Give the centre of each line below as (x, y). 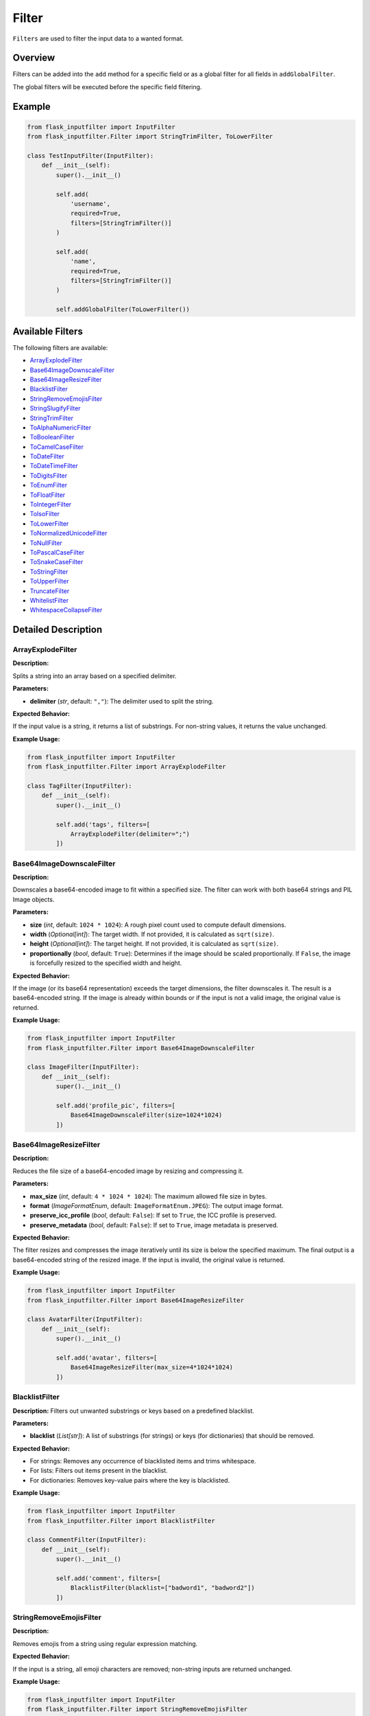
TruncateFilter (50, 591)
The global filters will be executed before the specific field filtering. (107, 86)
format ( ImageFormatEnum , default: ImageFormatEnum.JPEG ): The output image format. (157, 1205)
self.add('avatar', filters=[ (107, 1358)
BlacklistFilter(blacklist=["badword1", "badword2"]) (162, 1588)
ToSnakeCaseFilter (57, 562)
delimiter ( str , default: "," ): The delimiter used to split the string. (122, 701)
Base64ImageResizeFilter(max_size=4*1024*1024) (152, 1367)
